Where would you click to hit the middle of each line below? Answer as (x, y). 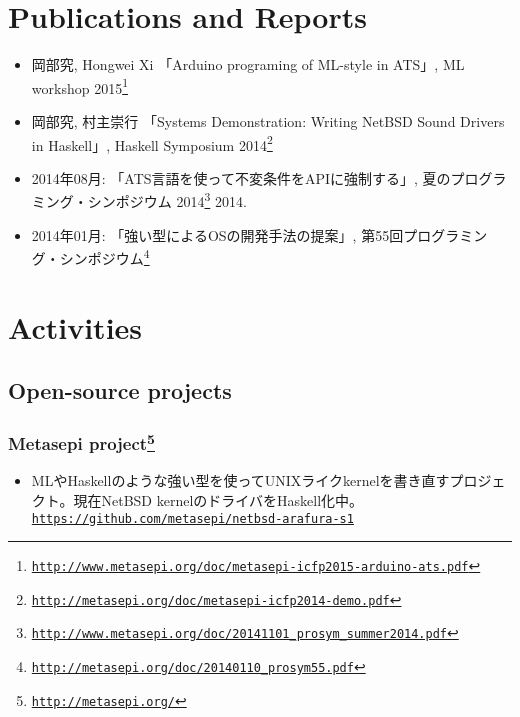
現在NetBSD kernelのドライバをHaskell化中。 (218, 499)
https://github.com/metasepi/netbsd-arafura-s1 (192, 518)
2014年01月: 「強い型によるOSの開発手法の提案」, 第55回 (217, 234)
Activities (75, 326)
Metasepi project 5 (81, 442)
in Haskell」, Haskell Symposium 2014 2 (152, 143)
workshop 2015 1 (79, 86)
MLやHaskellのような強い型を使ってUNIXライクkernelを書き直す (240, 480)
